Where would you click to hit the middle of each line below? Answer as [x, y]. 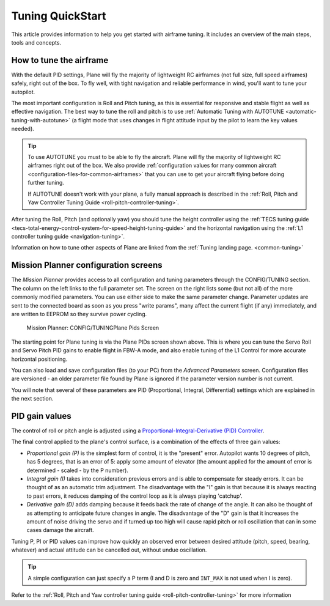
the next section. [32, 399]
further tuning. [46, 183]
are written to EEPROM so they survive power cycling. [79, 314]
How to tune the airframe [60, 60]
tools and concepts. [36, 42]
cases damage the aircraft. [60, 530]
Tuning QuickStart [59, 16]
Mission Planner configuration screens [87, 265]
